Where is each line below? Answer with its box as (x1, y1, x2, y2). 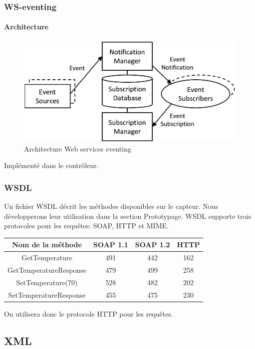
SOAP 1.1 (93, 239, 128, 250)
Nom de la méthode (12, 239, 82, 250)
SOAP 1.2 (135, 239, 170, 250)
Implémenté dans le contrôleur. (4, 160, 99, 171)
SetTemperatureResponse (8, 289, 86, 300)
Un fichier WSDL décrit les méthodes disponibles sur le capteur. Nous (4, 201, 219, 211)
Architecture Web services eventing (24, 143, 131, 154)
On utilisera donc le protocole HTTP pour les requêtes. (4, 308, 173, 319)
